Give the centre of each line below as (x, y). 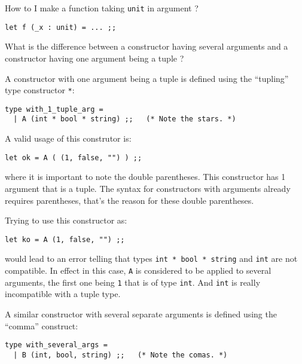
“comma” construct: (42, 325)
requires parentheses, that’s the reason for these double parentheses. (129, 200)
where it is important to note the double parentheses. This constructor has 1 (145, 177)
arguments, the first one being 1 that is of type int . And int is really (133, 282)
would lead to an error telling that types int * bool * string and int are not (151, 259)
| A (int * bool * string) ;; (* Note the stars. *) (125, 119)
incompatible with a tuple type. (63, 294)
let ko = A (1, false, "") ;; (65, 239)
